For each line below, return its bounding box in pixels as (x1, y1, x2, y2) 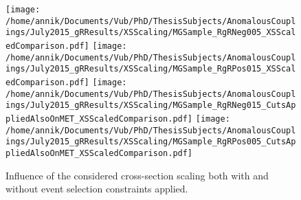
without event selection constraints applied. (5, 181, 188, 196)
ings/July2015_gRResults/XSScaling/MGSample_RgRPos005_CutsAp (5, 137, 296, 147)
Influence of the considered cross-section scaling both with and (5, 168, 269, 182)
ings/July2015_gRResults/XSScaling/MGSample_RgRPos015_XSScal (5, 64, 296, 74)
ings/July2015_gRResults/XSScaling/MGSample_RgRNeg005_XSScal (5, 27, 296, 38)
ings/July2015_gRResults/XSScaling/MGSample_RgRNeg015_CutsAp (5, 100, 296, 111)
